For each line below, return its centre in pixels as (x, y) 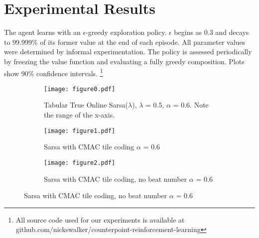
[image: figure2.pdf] (80, 163)
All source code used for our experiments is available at (100, 219)
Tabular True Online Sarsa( (86, 105)
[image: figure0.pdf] (80, 89)
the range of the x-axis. (79, 115)
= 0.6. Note (191, 105)
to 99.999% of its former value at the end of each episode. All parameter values (125, 42)
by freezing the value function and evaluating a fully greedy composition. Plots (124, 61)
